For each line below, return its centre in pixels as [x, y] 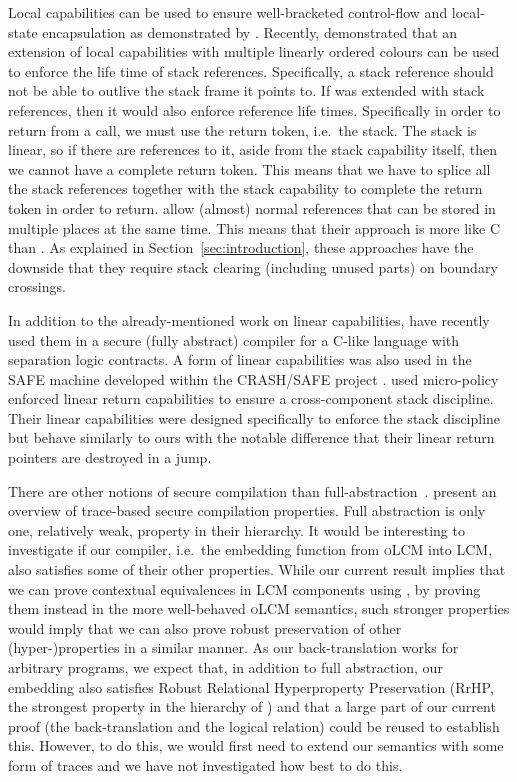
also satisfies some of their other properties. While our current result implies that [257, 569]
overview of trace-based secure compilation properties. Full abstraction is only [247, 510]
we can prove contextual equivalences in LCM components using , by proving [244, 588]
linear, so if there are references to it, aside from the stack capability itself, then [253, 149]
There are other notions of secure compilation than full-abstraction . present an [252, 490]
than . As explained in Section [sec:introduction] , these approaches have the [241, 247]
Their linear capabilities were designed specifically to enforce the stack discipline [254, 417]
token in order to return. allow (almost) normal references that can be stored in [252, 207]
